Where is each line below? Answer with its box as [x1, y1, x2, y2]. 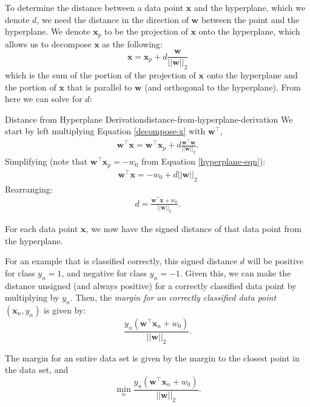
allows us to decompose [5, 37, 92, 50]
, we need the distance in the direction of [36, 13, 189, 26]
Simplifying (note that [5, 155, 88, 168]
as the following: [102, 37, 163, 50]
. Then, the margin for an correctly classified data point [70, 291, 277, 304]
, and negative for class [61, 266, 147, 279]
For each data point [5, 222, 78, 234]
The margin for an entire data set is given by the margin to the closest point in [5, 351, 300, 364]
